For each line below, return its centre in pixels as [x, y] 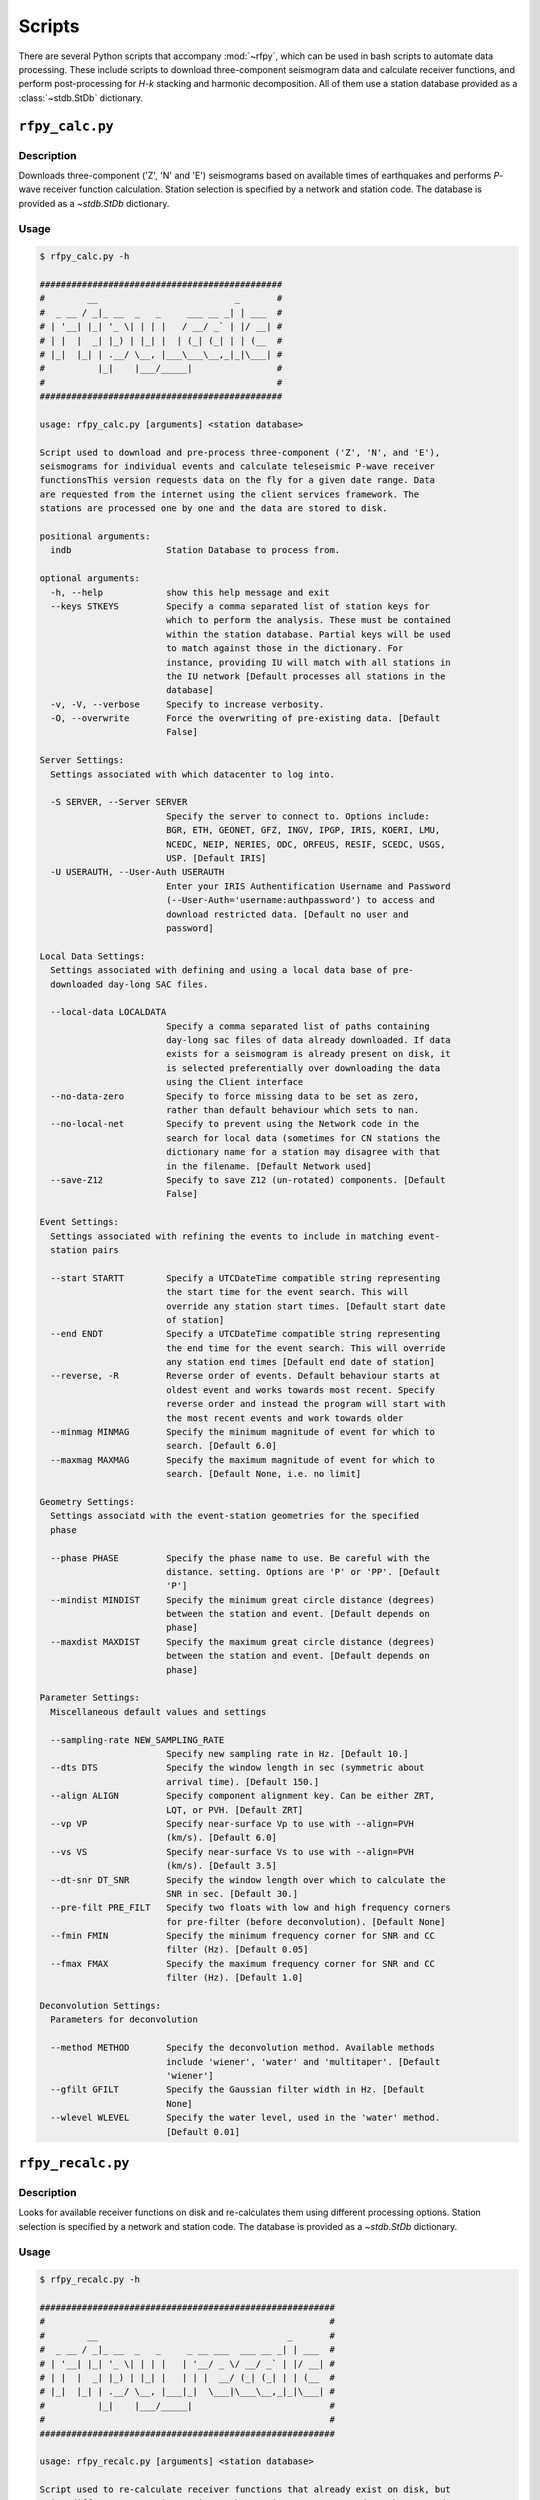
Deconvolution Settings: [100, 2006]
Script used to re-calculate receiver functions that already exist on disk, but [245, 2489]
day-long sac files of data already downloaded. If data [308, 1040]
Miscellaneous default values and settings [158, 1711]
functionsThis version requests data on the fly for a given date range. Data [237, 480]
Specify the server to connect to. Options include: [297, 816]
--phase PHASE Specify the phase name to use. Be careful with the [240, 1558]
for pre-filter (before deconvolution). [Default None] [305, 1921]
